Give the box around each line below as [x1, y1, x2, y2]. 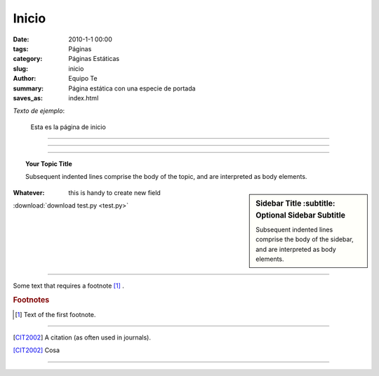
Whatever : [13, 188, 45, 196]
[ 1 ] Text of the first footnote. [15, 310, 96, 318]
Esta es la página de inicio [30, 123, 107, 131]
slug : [13, 64, 28, 73]
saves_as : [13, 93, 44, 102]
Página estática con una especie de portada [68, 84, 196, 93]
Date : [13, 35, 29, 43]
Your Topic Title [25, 160, 73, 168]
